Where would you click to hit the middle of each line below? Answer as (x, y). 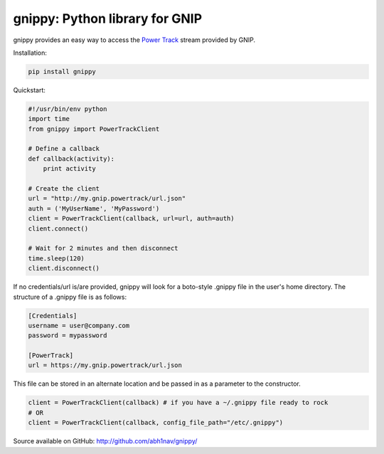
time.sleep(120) (57, 258)
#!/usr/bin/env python (68, 109)
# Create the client (64, 189)
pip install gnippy (62, 72)
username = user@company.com (79, 325)
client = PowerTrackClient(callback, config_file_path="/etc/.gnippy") (156, 423)
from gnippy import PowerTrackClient (94, 129)
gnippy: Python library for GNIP (108, 19)
